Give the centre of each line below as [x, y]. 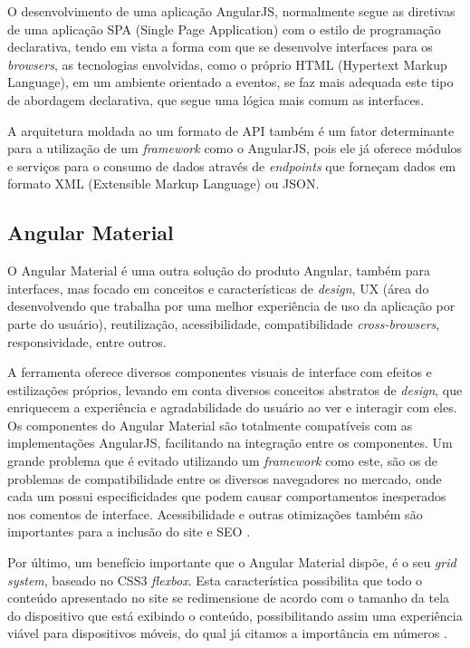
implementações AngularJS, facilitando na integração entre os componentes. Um [230, 443]
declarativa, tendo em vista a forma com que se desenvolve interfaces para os [220, 47]
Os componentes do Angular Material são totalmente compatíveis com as [210, 425]
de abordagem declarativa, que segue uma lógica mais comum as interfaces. [216, 99]
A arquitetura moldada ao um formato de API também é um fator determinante [231, 130]
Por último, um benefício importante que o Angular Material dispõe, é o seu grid [232, 562]
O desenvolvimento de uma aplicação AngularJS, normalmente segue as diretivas [231, 11]
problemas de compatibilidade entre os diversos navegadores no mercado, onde [225, 478]
